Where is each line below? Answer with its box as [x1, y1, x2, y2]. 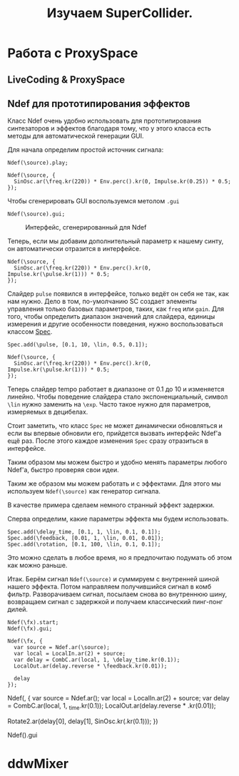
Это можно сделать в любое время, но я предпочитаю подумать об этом [7, 553, 233, 562]
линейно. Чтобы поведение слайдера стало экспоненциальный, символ [7, 392, 228, 401]
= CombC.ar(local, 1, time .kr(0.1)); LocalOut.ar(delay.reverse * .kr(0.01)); [7, 701, 216, 712]
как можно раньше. [7, 561, 68, 570]
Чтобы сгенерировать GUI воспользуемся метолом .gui [7, 197, 180, 205]
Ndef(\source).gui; [7, 210, 66, 218]
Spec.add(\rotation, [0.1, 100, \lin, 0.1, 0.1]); [7, 541, 161, 548]
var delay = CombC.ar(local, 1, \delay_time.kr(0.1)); [14, 656, 180, 664]
